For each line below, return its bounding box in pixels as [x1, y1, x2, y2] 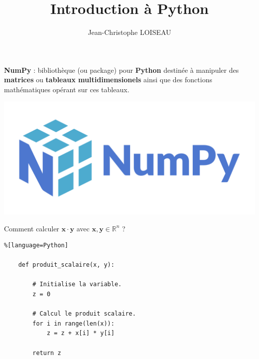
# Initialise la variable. [32, 281, 122, 288]
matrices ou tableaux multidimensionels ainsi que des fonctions [4, 74, 212, 85]
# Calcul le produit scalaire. [32, 310, 136, 318]
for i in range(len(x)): [32, 320, 115, 327]
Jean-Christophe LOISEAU [88, 27, 171, 37]
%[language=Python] [4, 242, 68, 249]
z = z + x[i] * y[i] [46, 330, 115, 337]
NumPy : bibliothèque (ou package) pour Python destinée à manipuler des [4, 64, 239, 75]
